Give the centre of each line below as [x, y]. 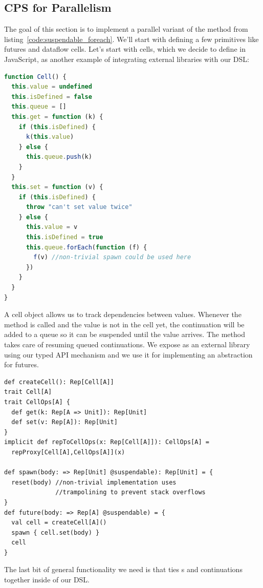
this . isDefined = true [64, 237]
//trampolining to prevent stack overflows [130, 492]
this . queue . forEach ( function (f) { [86, 247]
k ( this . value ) [50, 137]
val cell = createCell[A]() [59, 523]
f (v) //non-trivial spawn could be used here [112, 257]
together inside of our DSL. [47, 580]
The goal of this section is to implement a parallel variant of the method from [126, 29]
